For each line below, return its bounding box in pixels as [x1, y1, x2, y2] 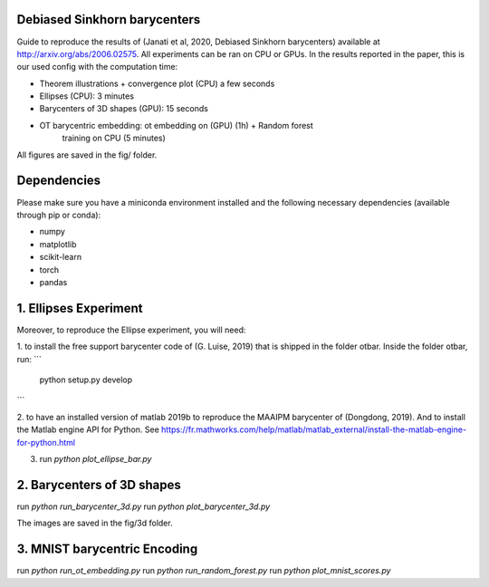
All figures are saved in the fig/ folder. [16, 149, 158, 160]
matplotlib [39, 238, 77, 249]
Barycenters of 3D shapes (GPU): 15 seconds [39, 103, 208, 114]
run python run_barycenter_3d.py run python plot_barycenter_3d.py [16, 501, 271, 512]
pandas [39, 276, 68, 287]
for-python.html [16, 437, 76, 447]
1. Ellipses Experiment [16, 300, 143, 316]
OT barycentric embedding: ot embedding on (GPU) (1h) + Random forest [39, 120, 314, 130]
